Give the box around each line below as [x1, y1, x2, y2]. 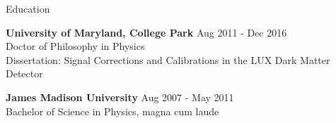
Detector [6, 66, 43, 81]
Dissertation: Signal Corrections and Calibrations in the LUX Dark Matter [6, 52, 330, 67]
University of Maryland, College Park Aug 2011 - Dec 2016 [6, 25, 287, 39]
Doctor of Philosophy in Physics [6, 39, 145, 53]
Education [6, 1, 50, 15]
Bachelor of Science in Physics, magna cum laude [6, 103, 219, 118]
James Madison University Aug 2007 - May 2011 [6, 89, 234, 104]
